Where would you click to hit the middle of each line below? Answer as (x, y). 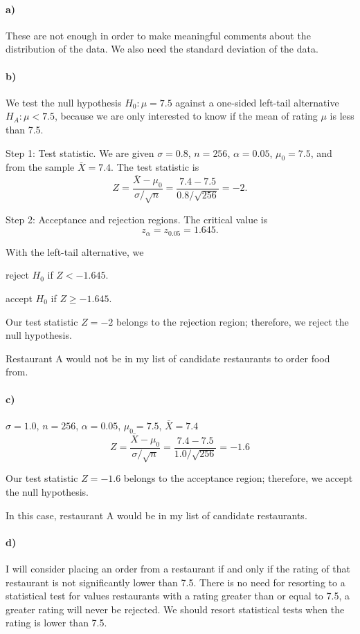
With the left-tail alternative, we (75, 251)
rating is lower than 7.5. (56, 623)
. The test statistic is (155, 167)
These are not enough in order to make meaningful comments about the (158, 35)
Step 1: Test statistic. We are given (80, 152)
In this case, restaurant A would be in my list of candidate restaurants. (156, 515)
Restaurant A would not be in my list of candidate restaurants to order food (168, 358)
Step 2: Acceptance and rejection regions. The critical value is (137, 219)
